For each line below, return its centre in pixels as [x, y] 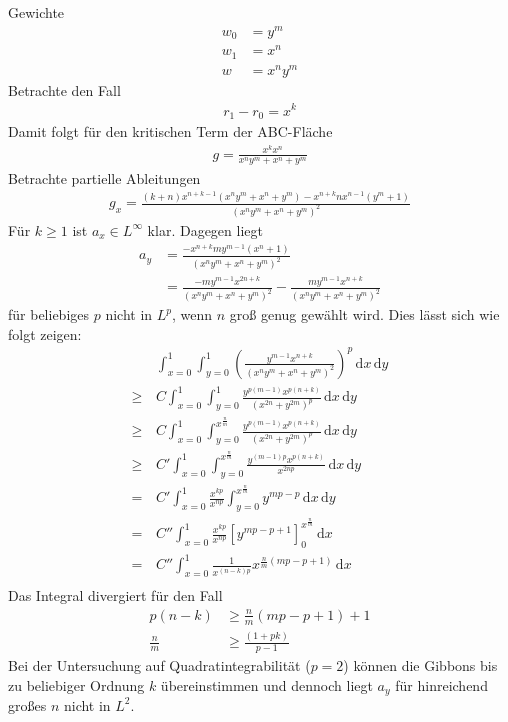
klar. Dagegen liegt [205, 229]
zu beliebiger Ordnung [76, 684]
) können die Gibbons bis [420, 664]
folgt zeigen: [45, 333]
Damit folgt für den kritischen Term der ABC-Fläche [170, 130]
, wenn [192, 314]
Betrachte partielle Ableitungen [104, 177]
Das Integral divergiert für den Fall [115, 595]
